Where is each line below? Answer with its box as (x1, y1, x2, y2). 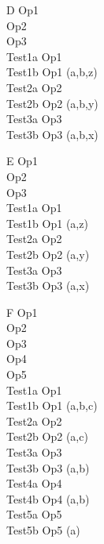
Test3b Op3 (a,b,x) (6, 125, 98, 142)
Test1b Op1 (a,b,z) (6, 64, 98, 80)
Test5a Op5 (6, 506, 62, 523)
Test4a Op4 (6, 475, 62, 492)
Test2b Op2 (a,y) (6, 245, 90, 262)
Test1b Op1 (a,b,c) (6, 397, 98, 414)
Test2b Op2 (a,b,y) (6, 95, 98, 111)
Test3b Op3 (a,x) (6, 277, 90, 294)
